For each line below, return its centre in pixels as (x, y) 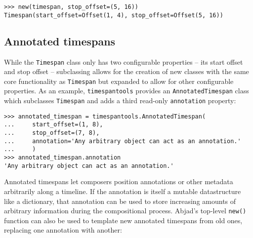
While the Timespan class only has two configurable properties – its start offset (124, 61)
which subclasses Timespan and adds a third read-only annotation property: (120, 100)
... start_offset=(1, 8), (54, 125)
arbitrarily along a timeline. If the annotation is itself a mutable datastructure (123, 191)
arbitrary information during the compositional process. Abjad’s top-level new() (125, 211)
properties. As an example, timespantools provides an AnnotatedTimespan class (126, 91)
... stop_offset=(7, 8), (52, 133)
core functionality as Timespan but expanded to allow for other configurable (119, 81)
